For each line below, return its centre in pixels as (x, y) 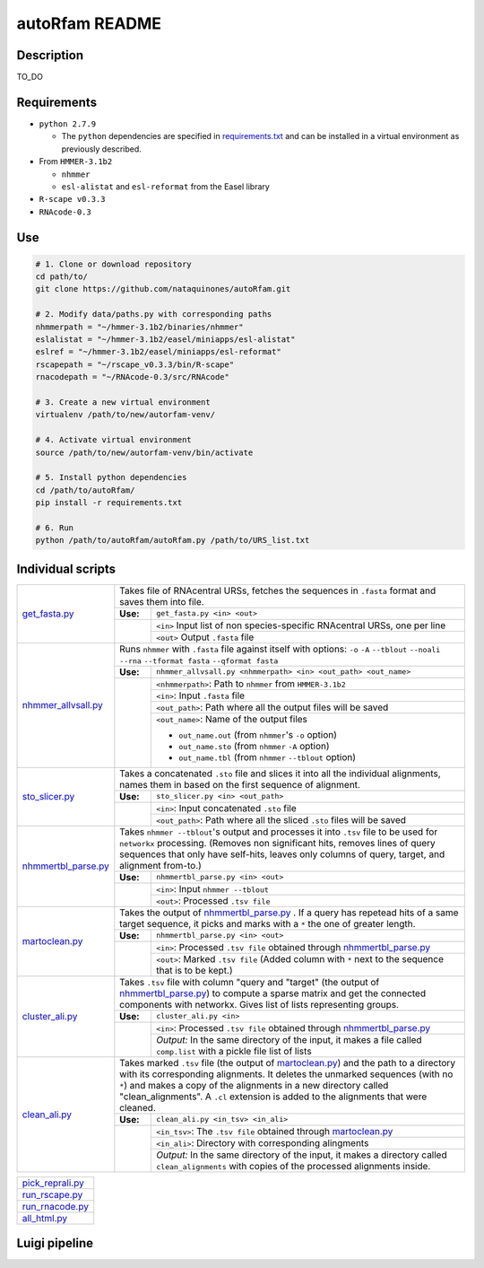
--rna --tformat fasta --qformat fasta (199, 661)
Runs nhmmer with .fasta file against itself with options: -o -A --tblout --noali (280, 649)
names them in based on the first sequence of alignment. (240, 784)
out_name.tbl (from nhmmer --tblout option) (268, 756)
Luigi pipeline (55, 1243)
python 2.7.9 (68, 124)
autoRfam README (89, 23)
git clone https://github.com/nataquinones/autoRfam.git (163, 289)
